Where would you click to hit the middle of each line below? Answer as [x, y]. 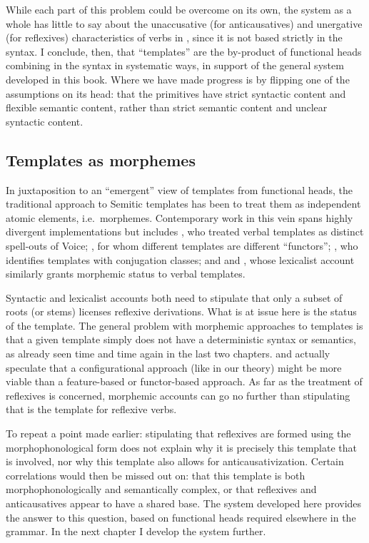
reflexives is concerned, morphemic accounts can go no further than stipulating [178, 395]
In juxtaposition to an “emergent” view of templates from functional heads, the [180, 189]
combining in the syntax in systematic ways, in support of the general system [175, 65]
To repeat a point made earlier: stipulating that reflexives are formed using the [178, 433]
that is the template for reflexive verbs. [91, 409]
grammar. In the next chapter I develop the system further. [136, 531]
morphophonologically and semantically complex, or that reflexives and [161, 489]
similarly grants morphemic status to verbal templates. [126, 274]
